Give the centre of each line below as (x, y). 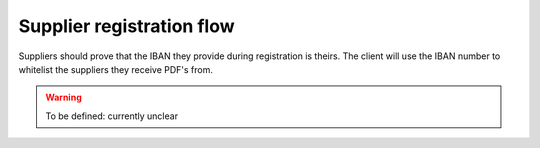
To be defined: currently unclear (112, 116)
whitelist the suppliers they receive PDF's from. (116, 69)
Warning (63, 97)
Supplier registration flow (126, 26)
